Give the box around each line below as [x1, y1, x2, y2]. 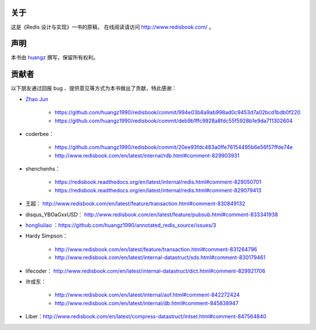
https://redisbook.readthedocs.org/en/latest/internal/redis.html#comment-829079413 [54, 186, 262, 193]
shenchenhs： [25, 165, 61, 172]
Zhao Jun [25, 96, 49, 103]
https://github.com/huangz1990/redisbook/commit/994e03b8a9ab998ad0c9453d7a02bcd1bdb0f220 [54, 109, 301, 116]
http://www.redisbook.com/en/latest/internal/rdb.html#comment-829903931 [54, 152, 240, 159]
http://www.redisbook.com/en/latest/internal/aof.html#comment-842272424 [54, 291, 240, 298]
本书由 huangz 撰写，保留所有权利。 [11, 54, 99, 61]
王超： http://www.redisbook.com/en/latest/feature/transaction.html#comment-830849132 [25, 200, 245, 207]
